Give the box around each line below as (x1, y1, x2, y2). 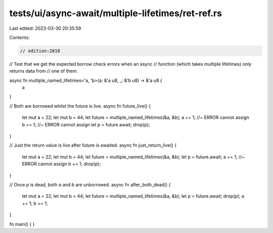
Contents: (9, 34, 30, 40)
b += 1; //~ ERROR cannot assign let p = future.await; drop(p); (22, 121, 150, 127)
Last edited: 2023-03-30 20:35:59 (9, 25, 81, 31)
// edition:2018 (20, 48, 61, 54)
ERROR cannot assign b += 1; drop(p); (22, 161, 101, 167)
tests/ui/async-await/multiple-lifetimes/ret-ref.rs (9, 8, 222, 19)
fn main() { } (9, 221, 35, 227)
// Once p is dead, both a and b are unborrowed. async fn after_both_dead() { (9, 181, 171, 188)
